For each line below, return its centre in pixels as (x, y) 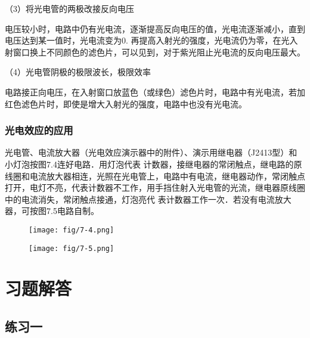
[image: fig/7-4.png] (72, 230)
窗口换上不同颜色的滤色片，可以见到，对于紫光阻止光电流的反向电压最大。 (159, 52)
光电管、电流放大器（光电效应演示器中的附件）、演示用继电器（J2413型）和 (151, 152)
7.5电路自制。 (72, 211)
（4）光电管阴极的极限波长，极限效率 (78, 72)
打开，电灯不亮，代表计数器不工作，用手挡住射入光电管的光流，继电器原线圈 (155, 187)
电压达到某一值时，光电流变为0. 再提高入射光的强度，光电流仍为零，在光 (147, 40)
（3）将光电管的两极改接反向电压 (69, 8)
